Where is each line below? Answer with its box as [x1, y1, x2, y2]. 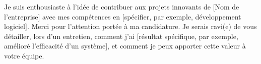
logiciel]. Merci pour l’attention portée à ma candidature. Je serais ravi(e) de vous [4, 21, 257, 31]
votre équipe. [4, 50, 44, 60]
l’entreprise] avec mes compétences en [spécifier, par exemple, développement [4, 11, 241, 21]
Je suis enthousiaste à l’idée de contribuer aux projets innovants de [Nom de [4, 1, 239, 11]
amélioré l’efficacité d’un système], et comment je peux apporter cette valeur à [4, 40, 246, 51]
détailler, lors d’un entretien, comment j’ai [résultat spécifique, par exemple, [4, 30, 238, 41]
